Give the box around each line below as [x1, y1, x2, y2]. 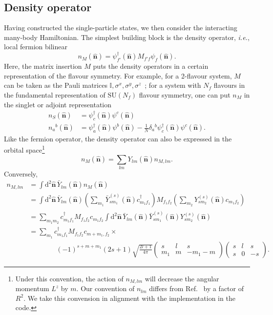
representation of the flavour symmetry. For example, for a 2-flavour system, [4, 70, 232, 80]
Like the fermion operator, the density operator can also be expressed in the [4, 133, 232, 143]
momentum [15, 283, 49, 294]
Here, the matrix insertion [4, 61, 82, 71]
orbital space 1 [4, 143, 45, 155]
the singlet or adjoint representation [4, 99, 112, 109]
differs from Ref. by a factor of [149, 283, 244, 294]
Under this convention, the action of [15, 273, 124, 283]
